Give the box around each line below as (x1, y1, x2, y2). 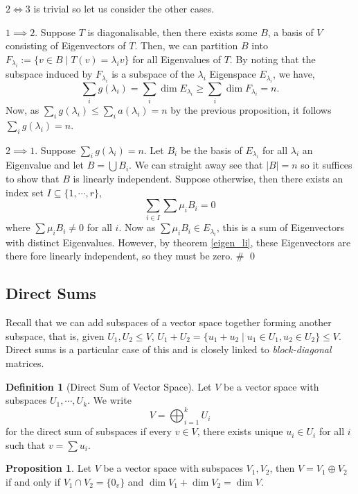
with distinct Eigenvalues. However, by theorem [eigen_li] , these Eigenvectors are (6, 235, 351, 249)
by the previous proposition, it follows (170, 102, 332, 117)
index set (6, 185, 44, 199)
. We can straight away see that (129, 157, 263, 172)
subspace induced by (6, 67, 93, 81)
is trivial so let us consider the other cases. (33, 1, 215, 15)
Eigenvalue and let (6, 157, 84, 172)
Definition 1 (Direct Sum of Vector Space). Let (6, 379, 212, 393)
